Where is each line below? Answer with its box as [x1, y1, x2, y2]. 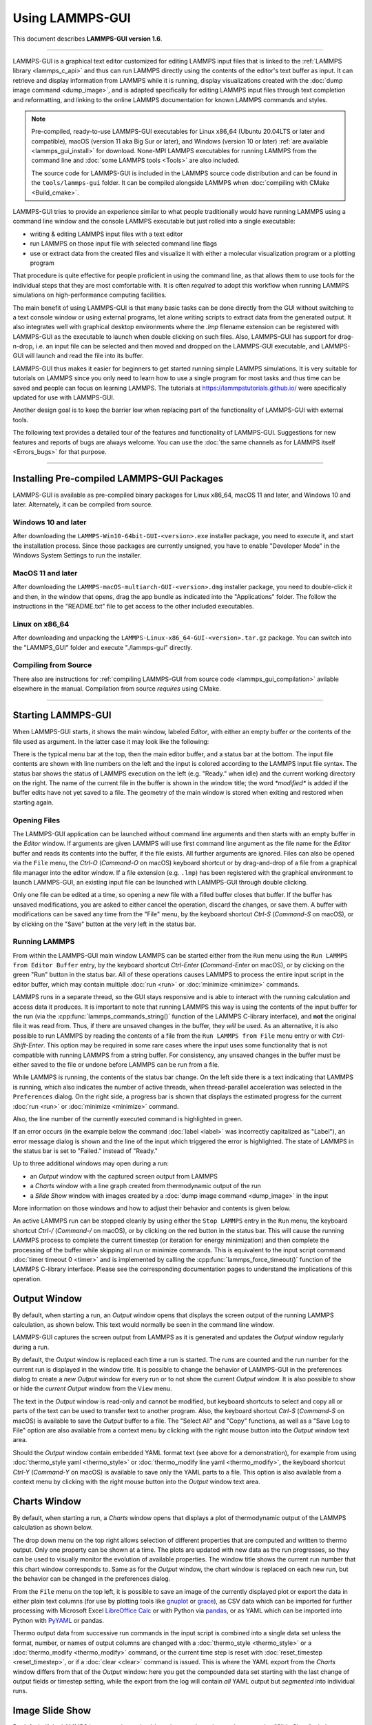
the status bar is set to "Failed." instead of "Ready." [12, 1147, 158, 1155]
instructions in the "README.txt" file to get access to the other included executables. [12, 602, 254, 611]
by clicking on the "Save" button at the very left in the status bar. [12, 920, 196, 928]
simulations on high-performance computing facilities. [12, 290, 167, 299]
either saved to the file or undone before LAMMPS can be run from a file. [12, 1060, 220, 1069]
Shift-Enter [12, 1041, 44, 1049]
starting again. [12, 798, 54, 807]
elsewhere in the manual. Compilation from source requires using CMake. [12, 684, 221, 693]
